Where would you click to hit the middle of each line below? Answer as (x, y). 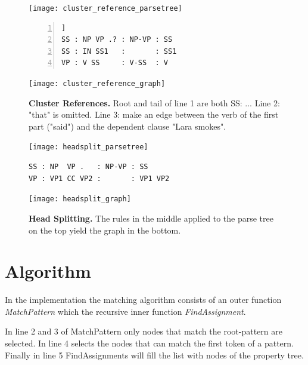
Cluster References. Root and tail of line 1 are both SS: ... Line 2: (154, 102)
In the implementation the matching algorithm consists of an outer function (143, 300)
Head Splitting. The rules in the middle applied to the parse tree (151, 218)
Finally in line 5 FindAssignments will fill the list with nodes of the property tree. (154, 355)
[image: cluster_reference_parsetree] (105, 8)
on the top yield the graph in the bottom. (105, 230)
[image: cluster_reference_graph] (97, 84)
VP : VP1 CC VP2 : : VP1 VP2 (99, 178)
